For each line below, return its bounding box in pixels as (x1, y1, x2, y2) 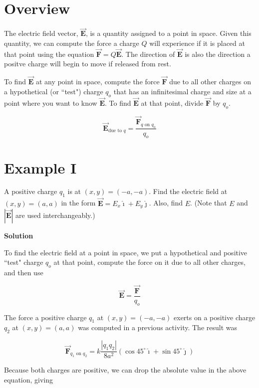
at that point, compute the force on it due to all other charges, (53, 257, 246, 267)
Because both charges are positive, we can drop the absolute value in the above (4, 365, 247, 375)
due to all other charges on (169, 76, 252, 87)
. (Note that (190, 197, 227, 208)
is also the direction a (185, 48, 251, 59)
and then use (4, 267, 43, 277)
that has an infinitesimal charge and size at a (113, 86, 252, 96)
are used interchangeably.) (15, 209, 95, 220)
